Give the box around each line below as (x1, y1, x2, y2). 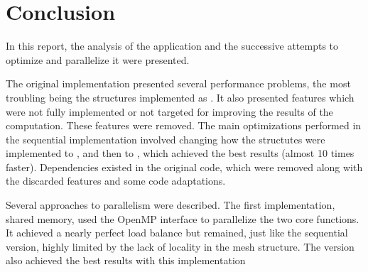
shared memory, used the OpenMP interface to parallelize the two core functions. (6, 211, 359, 226)
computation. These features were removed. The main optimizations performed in (6, 118, 362, 133)
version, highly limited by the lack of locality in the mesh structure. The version (6, 239, 355, 254)
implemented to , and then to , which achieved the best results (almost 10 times (6, 146, 355, 161)
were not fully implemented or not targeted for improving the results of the (6, 104, 333, 119)
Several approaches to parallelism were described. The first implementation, (6, 197, 335, 212)
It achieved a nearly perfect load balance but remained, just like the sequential (6, 225, 348, 240)
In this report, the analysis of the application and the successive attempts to (6, 38, 339, 53)
